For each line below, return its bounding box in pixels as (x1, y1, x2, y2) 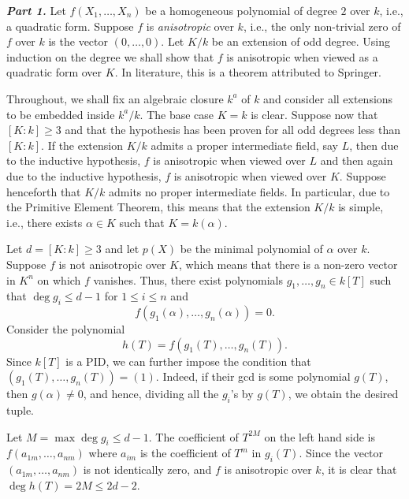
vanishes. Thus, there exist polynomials (93, 271, 283, 288)
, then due (349, 136, 399, 153)
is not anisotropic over (58, 255, 166, 272)
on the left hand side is (264, 428, 376, 445)
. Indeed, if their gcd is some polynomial (155, 368, 351, 385)
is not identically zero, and (83, 461, 212, 478)
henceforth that (6, 183, 81, 199)
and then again (320, 152, 393, 169)
